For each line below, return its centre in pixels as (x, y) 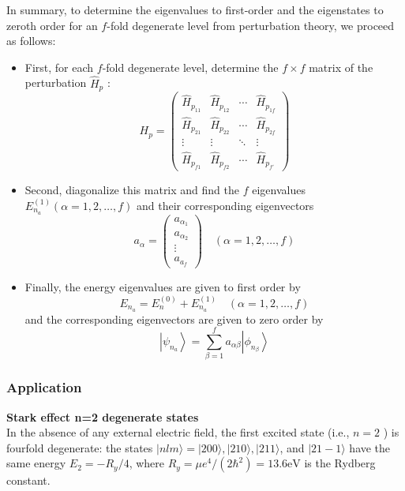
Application (44, 387)
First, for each (59, 67)
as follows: (31, 41)
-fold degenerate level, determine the (190, 67)
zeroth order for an (52, 25)
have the (370, 447)
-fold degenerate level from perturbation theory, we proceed (251, 25)
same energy (36, 463)
